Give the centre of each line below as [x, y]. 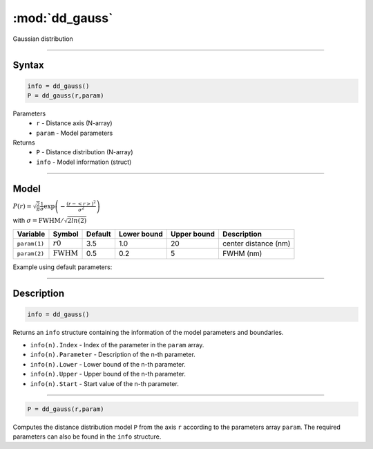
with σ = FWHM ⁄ [38, 220]
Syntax [28, 65]
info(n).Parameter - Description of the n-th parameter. [113, 355]
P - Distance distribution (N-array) [85, 152]
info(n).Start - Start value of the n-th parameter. [104, 383]
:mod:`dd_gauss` [63, 18]
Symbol [66, 234]
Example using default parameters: [63, 267]
